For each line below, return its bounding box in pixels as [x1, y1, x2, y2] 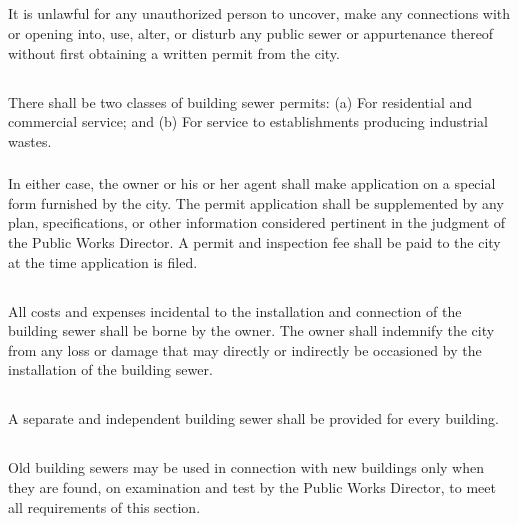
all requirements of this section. [8, 496, 201, 517]
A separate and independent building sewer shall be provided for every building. [8, 408, 499, 429]
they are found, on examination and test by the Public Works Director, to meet [8, 476, 496, 497]
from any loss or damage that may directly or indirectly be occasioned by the [8, 339, 482, 360]
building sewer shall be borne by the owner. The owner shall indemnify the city [8, 320, 495, 341]
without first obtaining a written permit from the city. [8, 42, 340, 63]
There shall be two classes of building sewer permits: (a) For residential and [8, 91, 473, 112]
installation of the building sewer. [8, 359, 213, 380]
